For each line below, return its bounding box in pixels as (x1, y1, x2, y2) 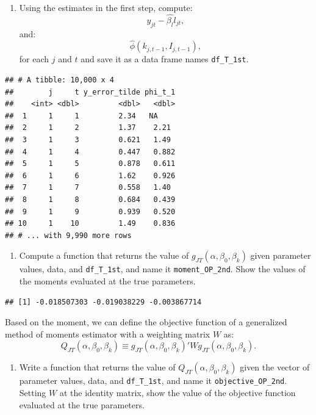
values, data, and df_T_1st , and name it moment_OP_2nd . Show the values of (19, 262, 306, 275)
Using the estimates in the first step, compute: (19, 1, 193, 13)
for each (19, 52, 49, 65)
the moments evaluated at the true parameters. (19, 275, 196, 287)
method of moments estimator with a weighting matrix (5, 327, 210, 340)
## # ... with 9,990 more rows (5, 231, 132, 240)
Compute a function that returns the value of (19, 249, 189, 262)
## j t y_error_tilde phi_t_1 (5, 87, 176, 96)
